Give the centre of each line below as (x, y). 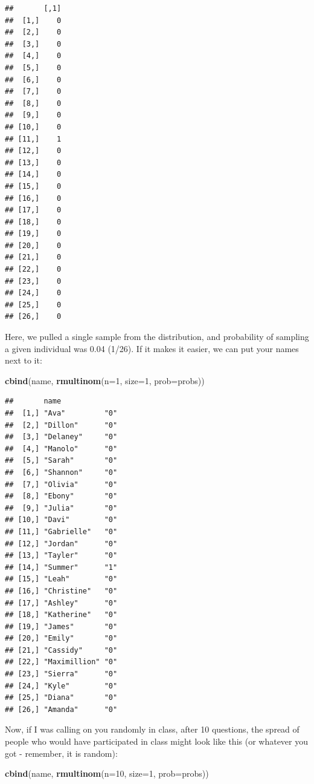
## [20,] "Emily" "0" (61, 639)
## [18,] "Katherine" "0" (61, 615)
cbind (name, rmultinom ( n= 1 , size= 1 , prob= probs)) (105, 380)
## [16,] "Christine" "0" (61, 591)
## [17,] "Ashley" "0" (61, 603)
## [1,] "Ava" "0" (61, 413)
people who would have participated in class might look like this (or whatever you (157, 741)
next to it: (24, 360)
